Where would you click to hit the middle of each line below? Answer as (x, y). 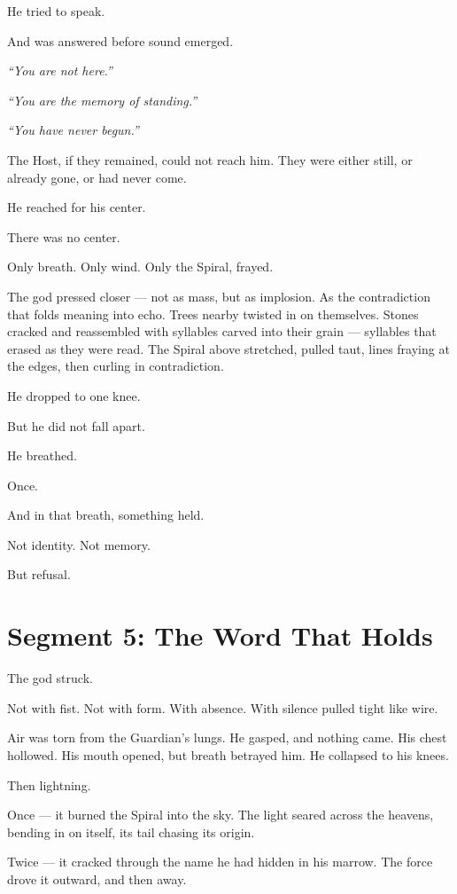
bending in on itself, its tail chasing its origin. (131, 831)
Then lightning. (49, 784)
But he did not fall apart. (76, 425)
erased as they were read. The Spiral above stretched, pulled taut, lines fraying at (228, 348)
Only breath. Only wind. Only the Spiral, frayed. (140, 267)
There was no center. (64, 236)
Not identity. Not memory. (79, 544)
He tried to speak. (56, 11)
